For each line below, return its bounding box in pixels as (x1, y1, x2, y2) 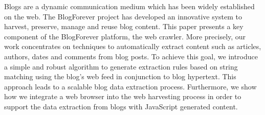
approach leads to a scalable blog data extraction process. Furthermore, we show (4, 81, 257, 91)
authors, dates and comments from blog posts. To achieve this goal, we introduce (4, 51, 258, 61)
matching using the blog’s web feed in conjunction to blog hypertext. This (4, 71, 236, 82)
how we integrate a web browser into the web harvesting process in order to (4, 91, 241, 102)
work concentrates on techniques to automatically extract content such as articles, (4, 41, 261, 52)
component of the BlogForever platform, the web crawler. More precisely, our (4, 31, 246, 41)
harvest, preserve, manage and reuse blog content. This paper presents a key (4, 21, 244, 32)
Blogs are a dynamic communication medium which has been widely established (4, 1, 255, 11)
